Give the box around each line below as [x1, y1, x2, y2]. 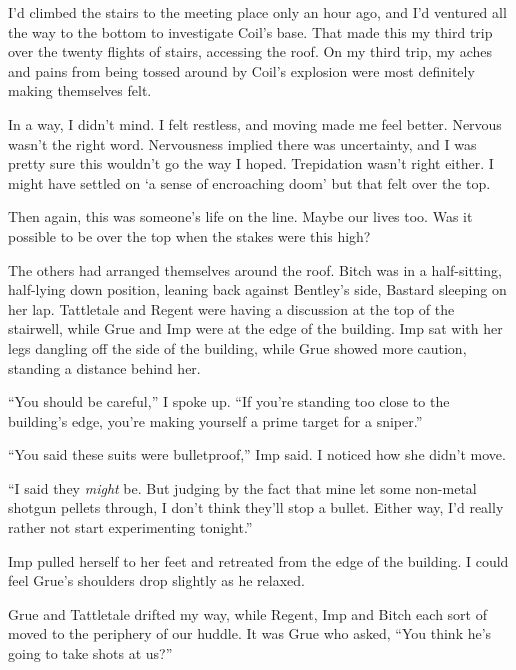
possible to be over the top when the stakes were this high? [8, 225, 371, 246]
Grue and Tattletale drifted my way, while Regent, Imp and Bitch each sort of [8, 603, 487, 624]
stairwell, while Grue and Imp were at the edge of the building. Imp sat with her [8, 318, 503, 339]
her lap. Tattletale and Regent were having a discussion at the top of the [8, 298, 455, 319]
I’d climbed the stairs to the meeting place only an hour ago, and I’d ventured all [8, 2, 507, 22]
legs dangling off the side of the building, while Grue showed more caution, [8, 337, 467, 358]
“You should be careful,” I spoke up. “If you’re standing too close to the [8, 391, 450, 412]
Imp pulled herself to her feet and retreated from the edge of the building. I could [8, 550, 509, 571]
